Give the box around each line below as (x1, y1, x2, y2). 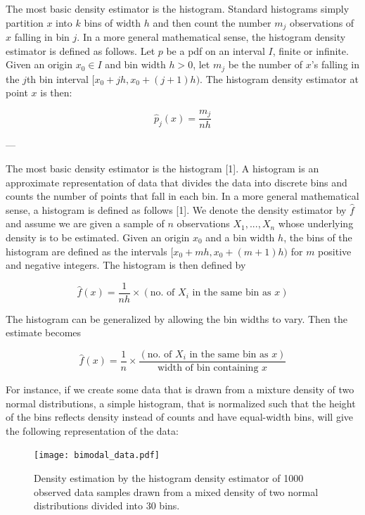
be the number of (228, 57, 303, 72)
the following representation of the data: (6, 423, 179, 438)
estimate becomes (6, 325, 82, 340)
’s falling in (311, 57, 359, 72)
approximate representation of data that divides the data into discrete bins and (6, 174, 347, 189)
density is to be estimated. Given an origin (6, 229, 190, 244)
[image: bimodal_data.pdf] (34, 450, 160, 461)
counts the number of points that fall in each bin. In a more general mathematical (6, 189, 359, 203)
